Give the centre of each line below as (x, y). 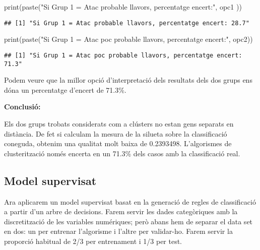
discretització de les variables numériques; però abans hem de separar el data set (128, 221)
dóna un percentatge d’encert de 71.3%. (65, 89)
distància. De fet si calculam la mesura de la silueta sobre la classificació (116, 133)
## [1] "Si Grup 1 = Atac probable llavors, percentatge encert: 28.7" (127, 23)
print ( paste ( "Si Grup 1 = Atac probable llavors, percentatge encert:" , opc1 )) (123, 7)
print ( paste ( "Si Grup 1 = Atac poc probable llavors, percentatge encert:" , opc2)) (128, 39)
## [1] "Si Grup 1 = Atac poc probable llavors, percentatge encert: (123, 55)
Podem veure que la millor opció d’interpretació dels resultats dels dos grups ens (128, 80)
